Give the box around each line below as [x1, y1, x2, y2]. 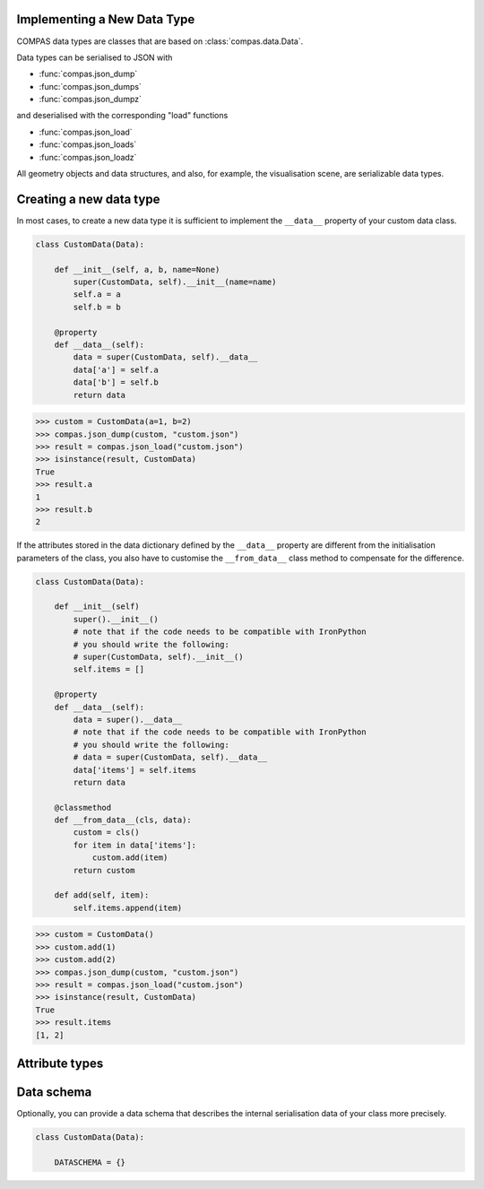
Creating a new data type [16, 191, 160, 206]
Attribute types [16, 1055, 104, 1071]
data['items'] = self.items [73, 765, 197, 775]
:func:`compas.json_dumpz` [39, 94, 143, 105]
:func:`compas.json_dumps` [39, 81, 143, 91]
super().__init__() [73, 614, 159, 624]
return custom [73, 865, 135, 875]
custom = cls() [73, 828, 141, 838]
